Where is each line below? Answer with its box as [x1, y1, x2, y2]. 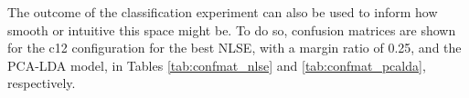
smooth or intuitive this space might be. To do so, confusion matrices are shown [7, 20, 456, 39]
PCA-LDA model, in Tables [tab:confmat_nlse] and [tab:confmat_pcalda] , [7, 55, 426, 74]
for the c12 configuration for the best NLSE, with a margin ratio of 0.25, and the [7, 38, 462, 57]
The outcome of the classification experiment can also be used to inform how [7, 3, 438, 21]
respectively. [7, 73, 76, 93]
